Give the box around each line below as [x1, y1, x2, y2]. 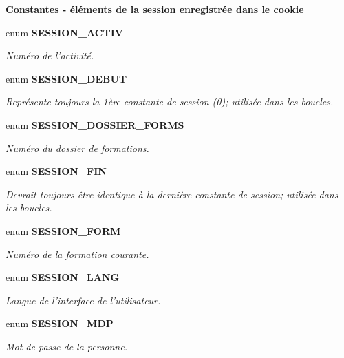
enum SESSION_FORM [6, 223, 121, 238]
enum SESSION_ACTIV [6, 25, 123, 39]
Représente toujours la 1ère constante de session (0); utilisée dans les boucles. [6, 94, 334, 109]
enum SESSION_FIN [6, 164, 107, 178]
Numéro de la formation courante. [6, 246, 149, 261]
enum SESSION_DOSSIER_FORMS [6, 117, 184, 131]
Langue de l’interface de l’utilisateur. [6, 293, 161, 307]
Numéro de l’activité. [6, 48, 94, 63]
